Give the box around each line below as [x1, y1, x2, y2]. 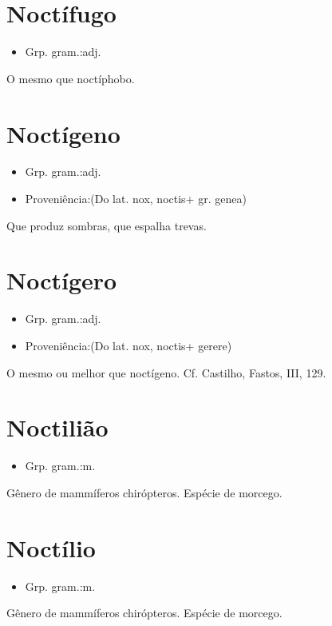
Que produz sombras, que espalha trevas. [6, 217, 207, 233]
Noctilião [6, 411, 109, 444]
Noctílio [6, 531, 96, 564]
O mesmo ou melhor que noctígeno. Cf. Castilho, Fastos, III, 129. [6, 364, 326, 381]
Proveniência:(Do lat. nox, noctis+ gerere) [25, 337, 232, 353]
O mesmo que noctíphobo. [6, 70, 135, 86]
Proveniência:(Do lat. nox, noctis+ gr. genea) [25, 190, 247, 207]
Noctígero [6, 264, 117, 297]
